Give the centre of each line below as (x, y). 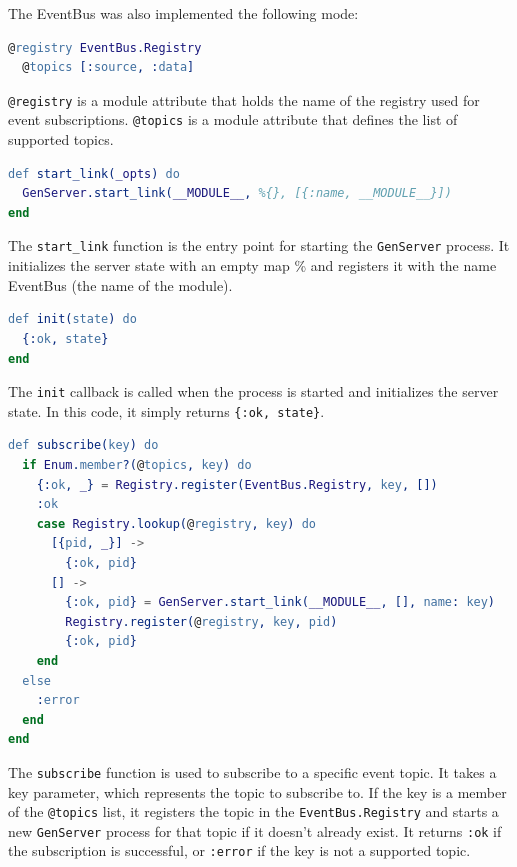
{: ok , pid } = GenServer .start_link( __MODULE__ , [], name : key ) (280, 602)
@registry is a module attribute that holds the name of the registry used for (244, 99)
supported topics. (61, 139)
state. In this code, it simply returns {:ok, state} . (166, 410)
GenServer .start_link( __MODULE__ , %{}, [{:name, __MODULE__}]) (237, 193)
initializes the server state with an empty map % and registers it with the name (252, 265)
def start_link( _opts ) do (94, 173)
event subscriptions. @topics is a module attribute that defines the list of (233, 119)
